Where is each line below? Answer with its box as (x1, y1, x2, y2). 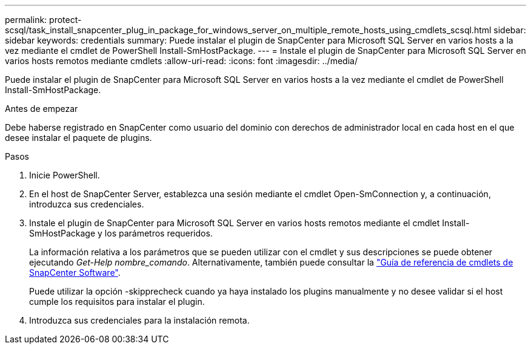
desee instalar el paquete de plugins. (5, 132, 152, 143)
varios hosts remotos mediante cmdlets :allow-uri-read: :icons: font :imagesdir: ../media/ (5, 56, 358, 66)
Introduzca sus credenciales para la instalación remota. (29, 315, 250, 325)
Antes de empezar (5, 103, 78, 114)
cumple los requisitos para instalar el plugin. (29, 296, 205, 307)
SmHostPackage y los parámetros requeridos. (29, 228, 213, 238)
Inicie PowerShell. (29, 170, 100, 180)
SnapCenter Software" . (29, 267, 121, 278)
